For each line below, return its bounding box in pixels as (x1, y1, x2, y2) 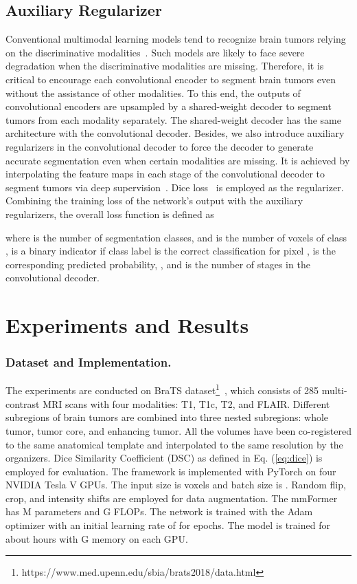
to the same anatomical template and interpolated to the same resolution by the (5, 437, 343, 451)
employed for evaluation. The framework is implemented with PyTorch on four (5, 464, 336, 478)
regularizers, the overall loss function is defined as (5, 206, 214, 221)
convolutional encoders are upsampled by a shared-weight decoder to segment (5, 99, 332, 113)
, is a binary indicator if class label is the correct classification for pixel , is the (5, 244, 336, 258)
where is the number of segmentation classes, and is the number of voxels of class (5, 230, 347, 244)
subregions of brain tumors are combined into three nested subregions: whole (5, 410, 329, 424)
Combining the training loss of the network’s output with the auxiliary (5, 193, 303, 208)
